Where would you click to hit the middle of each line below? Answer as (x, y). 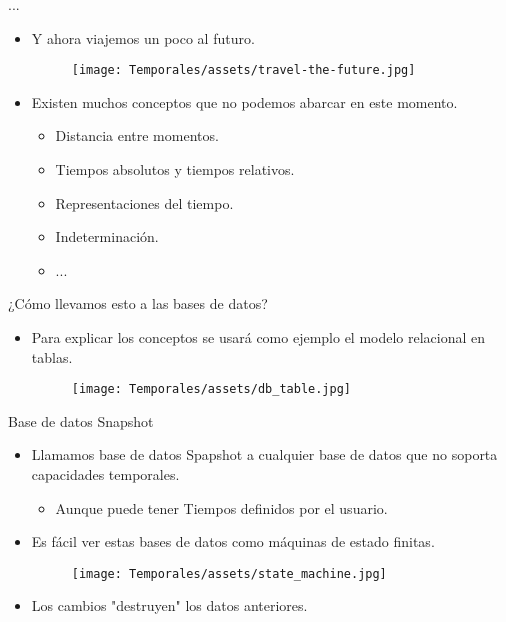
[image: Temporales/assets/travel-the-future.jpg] (243, 70)
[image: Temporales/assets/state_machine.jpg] (229, 573)
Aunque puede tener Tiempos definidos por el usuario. (221, 507)
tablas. (52, 356)
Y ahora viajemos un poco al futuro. (143, 37)
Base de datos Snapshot (81, 420)
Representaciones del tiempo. (144, 202)
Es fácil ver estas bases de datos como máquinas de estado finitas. (233, 541)
